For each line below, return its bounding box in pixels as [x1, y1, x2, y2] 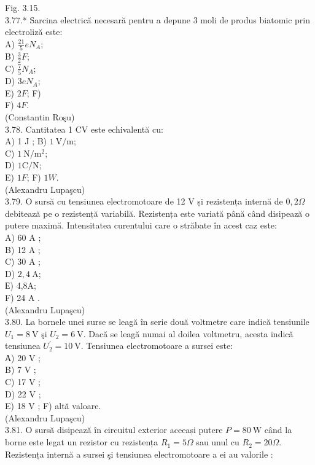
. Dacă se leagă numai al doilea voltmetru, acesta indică [83, 327, 294, 340]
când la [264, 423, 292, 436]
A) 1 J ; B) [5, 135, 47, 147]
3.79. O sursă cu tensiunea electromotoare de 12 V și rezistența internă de [5, 195, 283, 208]
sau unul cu [196, 436, 239, 448]
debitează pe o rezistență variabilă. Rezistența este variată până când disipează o [5, 206, 310, 219]
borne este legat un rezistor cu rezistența [5, 436, 158, 448]
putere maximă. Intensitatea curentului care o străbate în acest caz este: [5, 219, 277, 232]
